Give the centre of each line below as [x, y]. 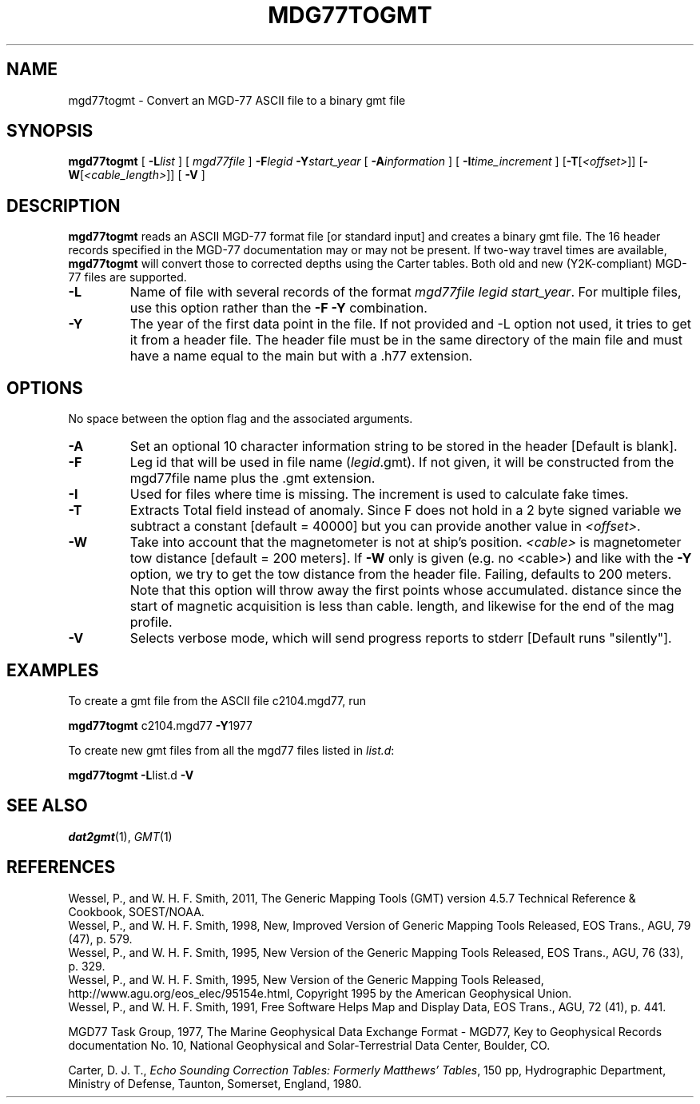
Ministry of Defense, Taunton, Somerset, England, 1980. [215, 1083]
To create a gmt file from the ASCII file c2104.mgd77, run [217, 700]
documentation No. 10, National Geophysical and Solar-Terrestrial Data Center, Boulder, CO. [309, 1045]
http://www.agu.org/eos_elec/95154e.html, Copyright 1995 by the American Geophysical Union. [320, 993]
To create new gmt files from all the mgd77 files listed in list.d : [231, 750]
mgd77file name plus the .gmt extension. [253, 478]
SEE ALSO [47, 806]
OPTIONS [45, 388]
